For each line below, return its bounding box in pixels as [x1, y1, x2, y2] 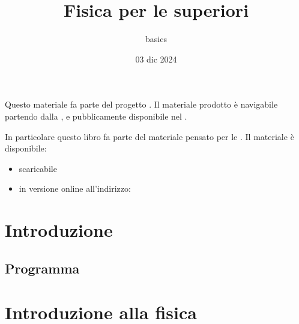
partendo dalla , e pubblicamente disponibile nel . [5, 109, 187, 122]
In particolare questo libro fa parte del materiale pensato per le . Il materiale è [5, 130, 294, 142]
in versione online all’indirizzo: [19, 182, 131, 195]
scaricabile [19, 162, 57, 174]
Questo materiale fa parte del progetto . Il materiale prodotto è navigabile [5, 98, 278, 111]
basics [145, 32, 167, 45]
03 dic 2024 [135, 52, 177, 65]
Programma [5, 258, 80, 277]
